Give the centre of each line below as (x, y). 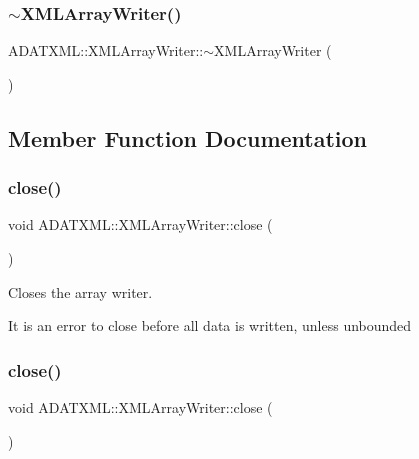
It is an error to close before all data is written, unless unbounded (210, 325)
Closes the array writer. (80, 291)
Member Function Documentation (188, 137)
